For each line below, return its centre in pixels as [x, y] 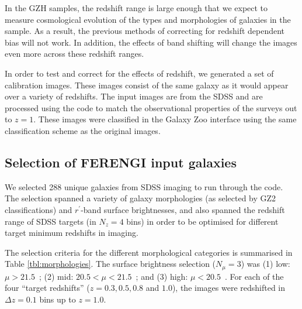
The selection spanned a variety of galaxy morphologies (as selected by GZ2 [140, 198]
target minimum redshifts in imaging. [72, 233]
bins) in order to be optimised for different [202, 221]
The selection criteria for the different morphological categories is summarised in [149, 252]
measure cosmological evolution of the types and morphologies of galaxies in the [148, 19]
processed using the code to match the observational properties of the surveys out [151, 107]
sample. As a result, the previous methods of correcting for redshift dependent [145, 31]
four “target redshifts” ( [47, 288]
